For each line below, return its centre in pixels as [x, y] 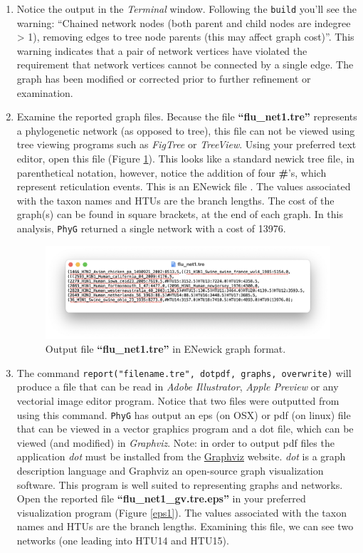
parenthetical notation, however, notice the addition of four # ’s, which [172, 172]
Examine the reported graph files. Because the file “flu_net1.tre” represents [187, 117]
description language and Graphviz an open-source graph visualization [170, 471]
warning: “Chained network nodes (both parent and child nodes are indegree [184, 22]
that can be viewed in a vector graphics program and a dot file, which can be [185, 429]
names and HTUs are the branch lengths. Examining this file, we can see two [185, 526]
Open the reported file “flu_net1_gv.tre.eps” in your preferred [161, 498]
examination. [45, 92]
